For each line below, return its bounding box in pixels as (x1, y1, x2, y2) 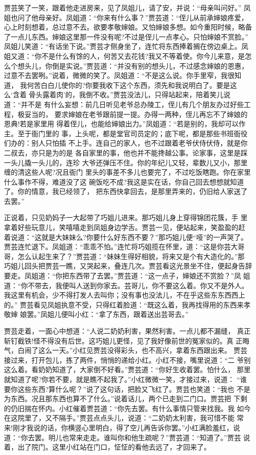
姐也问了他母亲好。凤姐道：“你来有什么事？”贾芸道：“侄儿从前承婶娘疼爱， (4, 12, 248, 22)
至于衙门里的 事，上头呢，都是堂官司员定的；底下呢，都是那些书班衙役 (17, 128, 248, 138)
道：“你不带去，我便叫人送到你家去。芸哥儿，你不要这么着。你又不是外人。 (4, 280, 249, 290)
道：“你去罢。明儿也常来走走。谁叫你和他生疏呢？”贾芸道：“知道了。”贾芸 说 (4, 432, 251, 442)
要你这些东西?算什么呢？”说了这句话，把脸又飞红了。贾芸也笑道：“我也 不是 (4, 383, 251, 394)
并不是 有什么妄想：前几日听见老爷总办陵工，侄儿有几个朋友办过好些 (21, 99, 244, 109)
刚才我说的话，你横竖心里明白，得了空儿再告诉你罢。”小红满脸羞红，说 (12, 422, 240, 432)
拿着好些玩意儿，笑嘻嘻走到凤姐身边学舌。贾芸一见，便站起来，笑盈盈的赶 (4, 222, 245, 232)
